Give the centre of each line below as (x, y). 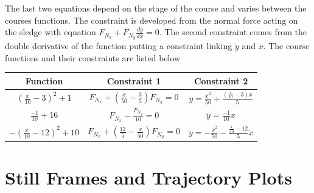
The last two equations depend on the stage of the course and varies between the (156, 8)
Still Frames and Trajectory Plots (148, 177)
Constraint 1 (134, 80)
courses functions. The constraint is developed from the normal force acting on (152, 20)
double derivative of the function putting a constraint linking (119, 46)
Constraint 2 (221, 80)
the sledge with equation (51, 32)
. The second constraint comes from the (233, 32)
